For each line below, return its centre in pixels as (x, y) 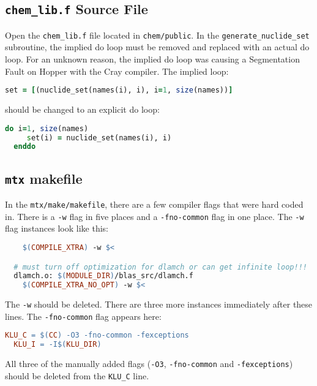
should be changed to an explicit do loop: (82, 109)
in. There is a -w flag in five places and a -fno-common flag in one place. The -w (155, 216)
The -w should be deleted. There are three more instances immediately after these (159, 304)
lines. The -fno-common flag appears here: (83, 316)
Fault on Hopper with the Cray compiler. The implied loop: (117, 71)
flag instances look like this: (57, 228)
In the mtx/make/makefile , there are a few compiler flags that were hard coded (154, 204)
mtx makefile (44, 178)
